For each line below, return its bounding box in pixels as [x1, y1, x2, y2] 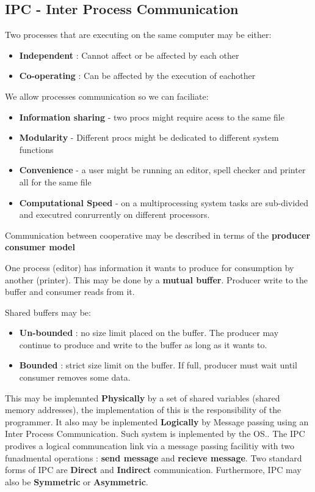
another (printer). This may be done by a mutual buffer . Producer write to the [5, 273, 308, 286]
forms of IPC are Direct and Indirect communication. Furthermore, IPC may [5, 463, 302, 476]
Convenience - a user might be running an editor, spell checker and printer [19, 163, 306, 176]
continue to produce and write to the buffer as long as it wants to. [19, 338, 267, 351]
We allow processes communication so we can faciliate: [5, 89, 209, 102]
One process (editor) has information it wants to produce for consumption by [5, 261, 294, 274]
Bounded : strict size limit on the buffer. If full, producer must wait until [19, 359, 297, 371]
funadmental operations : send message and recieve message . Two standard [5, 451, 302, 464]
